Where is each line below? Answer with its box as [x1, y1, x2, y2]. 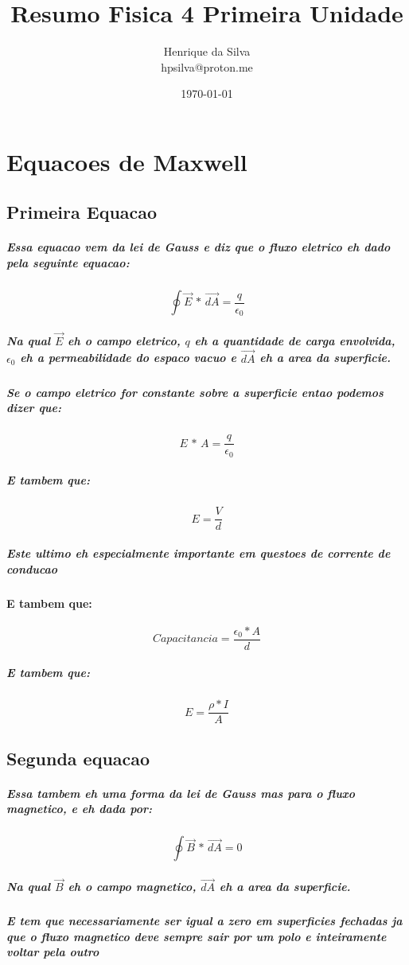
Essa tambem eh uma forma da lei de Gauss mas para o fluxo [6, 784, 355, 801]
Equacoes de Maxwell [6, 145, 247, 177]
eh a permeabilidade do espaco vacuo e [20, 349, 236, 366]
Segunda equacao [6, 745, 150, 770]
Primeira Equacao [6, 200, 158, 224]
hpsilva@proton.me [161, 58, 253, 75]
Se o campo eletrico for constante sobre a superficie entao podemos [6, 383, 384, 400]
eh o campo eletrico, [68, 332, 181, 348]
